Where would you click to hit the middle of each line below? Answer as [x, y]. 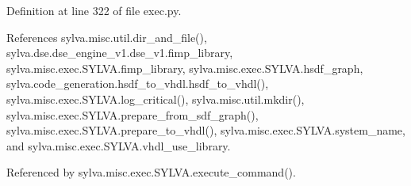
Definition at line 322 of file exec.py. [94, 10]
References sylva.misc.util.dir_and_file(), [107, 37]
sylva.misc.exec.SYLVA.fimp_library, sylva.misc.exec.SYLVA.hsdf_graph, [185, 68]
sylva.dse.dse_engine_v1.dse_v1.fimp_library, [120, 53]
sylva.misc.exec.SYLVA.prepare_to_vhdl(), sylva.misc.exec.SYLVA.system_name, [206, 130]
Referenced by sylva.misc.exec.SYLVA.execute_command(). [151, 172]
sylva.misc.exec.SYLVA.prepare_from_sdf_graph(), [133, 114]
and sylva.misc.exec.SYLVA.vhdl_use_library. [119, 145]
